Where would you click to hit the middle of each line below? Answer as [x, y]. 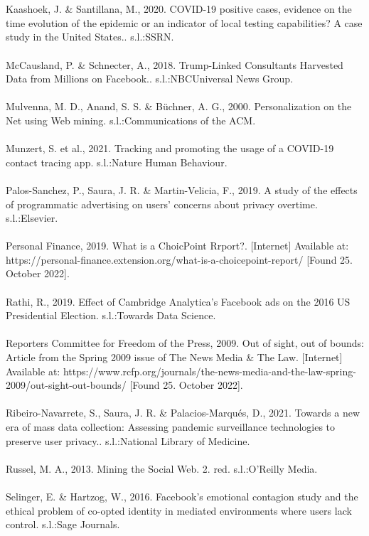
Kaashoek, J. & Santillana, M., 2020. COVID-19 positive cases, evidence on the [179, 9]
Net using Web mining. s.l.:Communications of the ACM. [131, 120]
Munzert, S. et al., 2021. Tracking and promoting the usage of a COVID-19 [170, 148]
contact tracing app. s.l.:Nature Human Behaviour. [117, 162]
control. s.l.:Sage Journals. [63, 524]
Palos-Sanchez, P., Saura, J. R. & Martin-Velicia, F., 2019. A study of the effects [182, 189]
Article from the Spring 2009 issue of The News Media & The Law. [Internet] [174, 357]
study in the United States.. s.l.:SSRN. [90, 37]
